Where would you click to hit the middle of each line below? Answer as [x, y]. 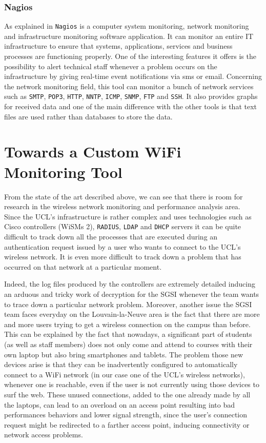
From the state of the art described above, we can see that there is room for [124, 196]
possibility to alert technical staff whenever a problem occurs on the [111, 66]
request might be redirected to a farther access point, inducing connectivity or [127, 424]
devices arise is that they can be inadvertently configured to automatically [121, 364]
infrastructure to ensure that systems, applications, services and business [118, 46]
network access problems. [44, 435]
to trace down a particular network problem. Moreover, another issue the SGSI [128, 304]
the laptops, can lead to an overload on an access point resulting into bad [119, 404]
